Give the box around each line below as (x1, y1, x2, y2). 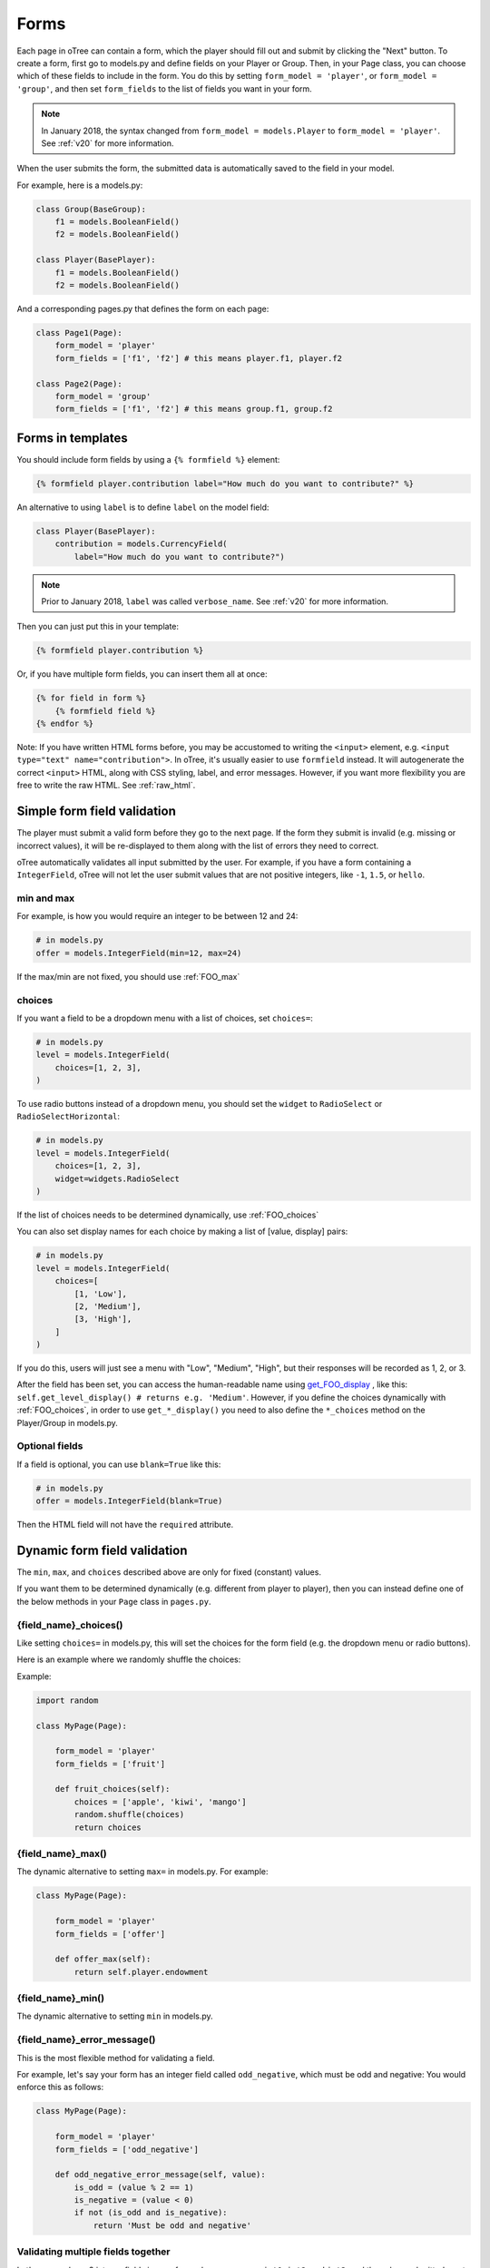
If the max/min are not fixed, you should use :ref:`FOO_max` (16, 971, 240, 982)
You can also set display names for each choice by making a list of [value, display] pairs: (16, 1226, 348, 1237)
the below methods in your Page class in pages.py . (16, 1596, 211, 1607)
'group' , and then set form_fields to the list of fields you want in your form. (16, 83, 312, 94)
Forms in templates (16, 430, 128, 445)
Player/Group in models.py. (16, 1417, 118, 1428)
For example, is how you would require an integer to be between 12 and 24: (16, 911, 299, 922)
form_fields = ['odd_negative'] (54, 2144, 200, 2155)
